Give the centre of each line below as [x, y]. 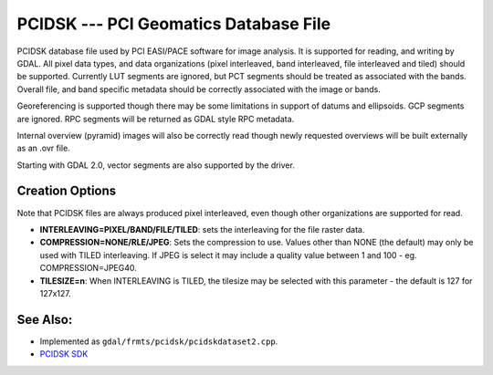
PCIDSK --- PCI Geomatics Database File [174, 24]
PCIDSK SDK [64, 354]
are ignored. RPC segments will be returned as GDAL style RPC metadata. [156, 119]
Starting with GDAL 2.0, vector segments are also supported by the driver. [156, 165]
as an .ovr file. [43, 148]
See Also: [45, 319]
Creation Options [67, 191]
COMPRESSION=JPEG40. [88, 268]
